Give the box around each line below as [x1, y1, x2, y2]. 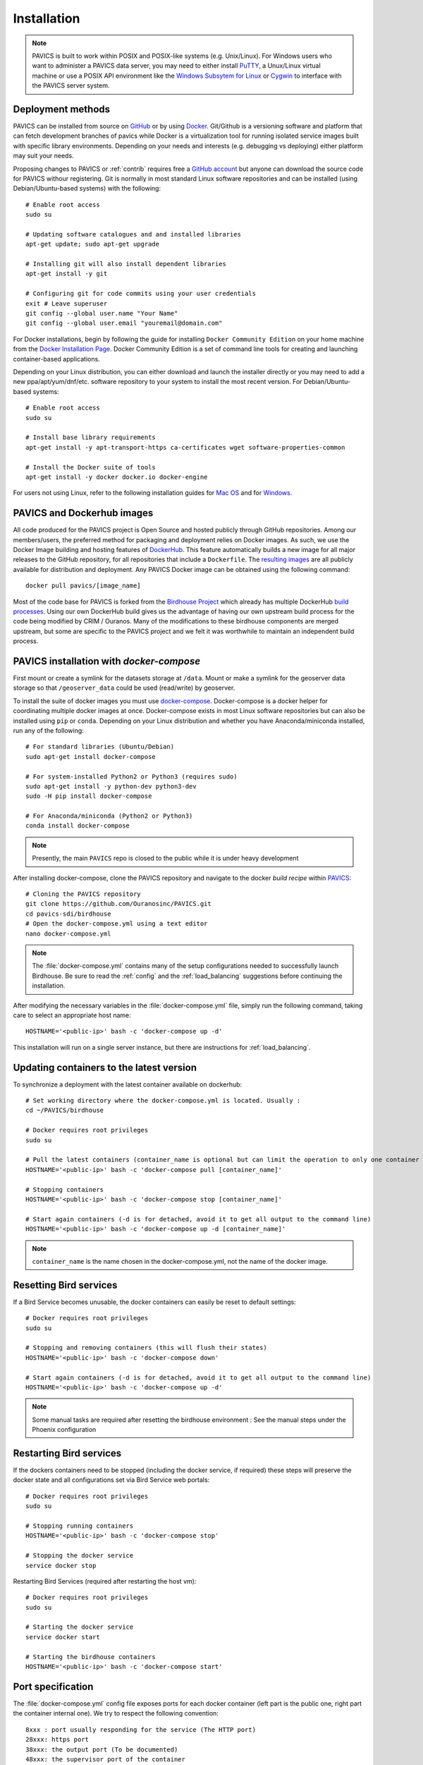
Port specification [13, 1680, 94, 1692]
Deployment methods [13, 103, 111, 115]
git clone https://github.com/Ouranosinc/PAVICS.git [25, 900, 211, 908]
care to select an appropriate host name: [13, 1010, 131, 1019]
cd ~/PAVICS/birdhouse [25, 1106, 104, 1115]
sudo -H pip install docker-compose [25, 792, 152, 801]
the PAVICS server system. [32, 81, 110, 90]
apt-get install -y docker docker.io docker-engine [25, 473, 208, 481]
